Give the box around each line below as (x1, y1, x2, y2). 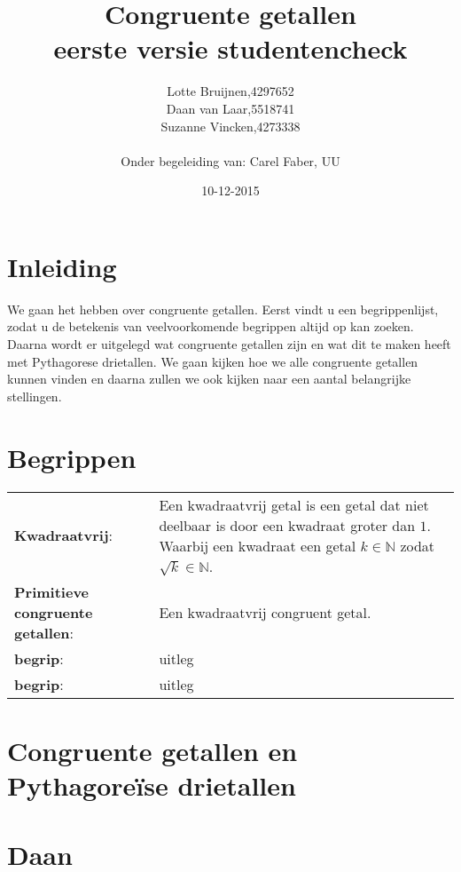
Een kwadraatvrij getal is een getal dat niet (159, 494, 429, 515)
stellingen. (7, 386, 62, 405)
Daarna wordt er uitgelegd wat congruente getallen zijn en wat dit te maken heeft (7, 335, 451, 353)
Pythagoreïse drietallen (7, 766, 296, 803)
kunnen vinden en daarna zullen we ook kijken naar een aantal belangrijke (7, 369, 411, 388)
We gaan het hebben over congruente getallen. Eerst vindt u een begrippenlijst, (7, 299, 439, 318)
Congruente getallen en (7, 732, 298, 768)
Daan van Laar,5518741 (166, 99, 295, 117)
